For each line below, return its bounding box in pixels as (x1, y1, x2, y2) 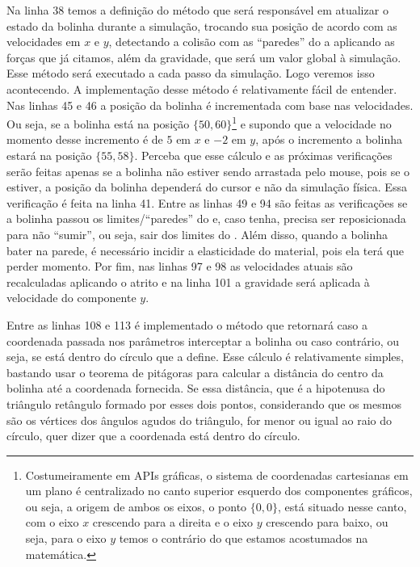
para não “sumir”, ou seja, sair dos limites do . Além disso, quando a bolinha (6, 225, 388, 242)
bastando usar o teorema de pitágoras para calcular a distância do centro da (6, 363, 384, 380)
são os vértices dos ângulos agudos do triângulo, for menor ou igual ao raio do (6, 411, 393, 428)
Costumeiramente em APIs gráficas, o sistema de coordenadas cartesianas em (25, 466, 409, 483)
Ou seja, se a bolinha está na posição (6, 115, 190, 132)
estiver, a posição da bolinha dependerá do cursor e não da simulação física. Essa (6, 178, 407, 195)
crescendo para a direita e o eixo (92, 514, 253, 531)
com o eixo (25, 514, 79, 531)
